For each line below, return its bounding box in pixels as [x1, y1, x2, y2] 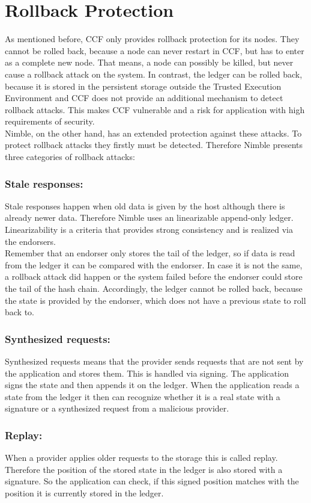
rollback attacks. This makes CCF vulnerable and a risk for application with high [5, 103, 305, 116]
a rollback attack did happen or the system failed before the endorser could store [5, 270, 303, 283]
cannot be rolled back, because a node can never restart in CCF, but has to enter [5, 44, 304, 57]
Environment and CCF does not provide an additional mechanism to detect [5, 91, 283, 104]
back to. [5, 306, 34, 318]
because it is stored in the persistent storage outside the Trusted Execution [5, 79, 282, 92]
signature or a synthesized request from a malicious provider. [5, 402, 229, 415]
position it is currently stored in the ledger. [5, 487, 164, 499]
